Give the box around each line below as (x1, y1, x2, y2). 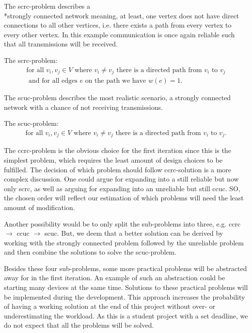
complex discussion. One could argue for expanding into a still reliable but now (4, 174, 239, 184)
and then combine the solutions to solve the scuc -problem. (4, 247, 177, 257)
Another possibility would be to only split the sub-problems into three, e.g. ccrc (4, 218, 241, 228)
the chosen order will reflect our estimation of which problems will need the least (4, 193, 244, 203)
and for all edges (29, 77, 78, 85)
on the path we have (85, 77, 146, 85)
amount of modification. (4, 202, 75, 212)
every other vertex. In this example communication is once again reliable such (4, 29, 235, 39)
